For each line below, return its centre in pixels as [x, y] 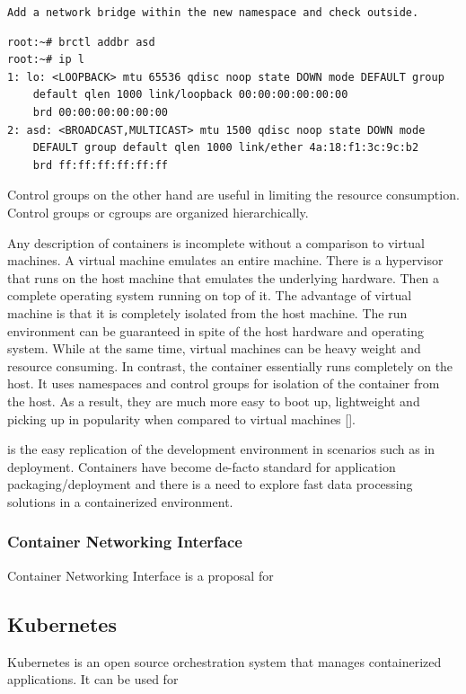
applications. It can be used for [93, 679]
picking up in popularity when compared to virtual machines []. [181, 418]
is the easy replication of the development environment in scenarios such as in [221, 449]
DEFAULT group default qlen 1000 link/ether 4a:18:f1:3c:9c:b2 [226, 148]
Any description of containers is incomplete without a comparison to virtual [216, 242]
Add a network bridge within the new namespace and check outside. [213, 13]
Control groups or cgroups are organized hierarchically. [158, 212]
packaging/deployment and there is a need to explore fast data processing [210, 484]
